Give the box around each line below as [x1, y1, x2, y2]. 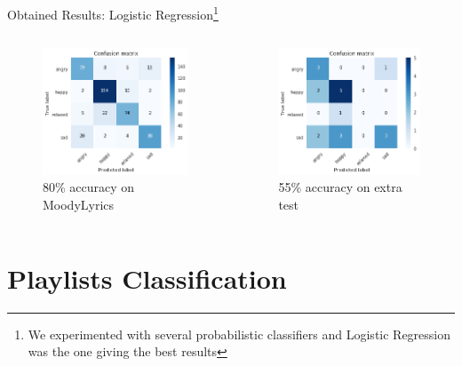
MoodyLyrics [43, 195, 115, 214]
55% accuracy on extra [278, 178, 402, 196]
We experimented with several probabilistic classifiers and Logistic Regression [28, 324, 451, 343]
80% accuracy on [43, 178, 135, 196]
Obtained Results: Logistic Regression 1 [7, 3, 219, 23]
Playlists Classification [7, 259, 287, 296]
